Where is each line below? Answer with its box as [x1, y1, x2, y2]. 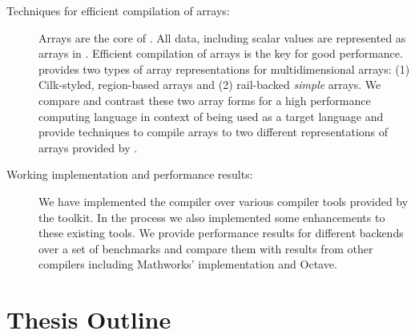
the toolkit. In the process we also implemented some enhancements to [38, 208, 385, 225]
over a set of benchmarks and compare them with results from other [38, 240, 373, 256]
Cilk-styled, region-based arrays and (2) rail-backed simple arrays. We [38, 76, 381, 93]
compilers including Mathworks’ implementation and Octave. [38, 256, 337, 272]
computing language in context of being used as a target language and [38, 107, 384, 124]
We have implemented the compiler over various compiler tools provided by [38, 192, 409, 209]
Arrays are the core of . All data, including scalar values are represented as [38, 29, 406, 46]
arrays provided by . [38, 139, 138, 155]
